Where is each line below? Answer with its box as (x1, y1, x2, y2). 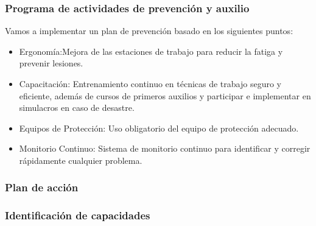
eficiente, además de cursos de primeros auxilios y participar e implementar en (19, 89, 311, 102)
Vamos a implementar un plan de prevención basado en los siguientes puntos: (5, 24, 293, 37)
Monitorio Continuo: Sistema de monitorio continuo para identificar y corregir (19, 142, 311, 155)
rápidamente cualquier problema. (19, 154, 142, 166)
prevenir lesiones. (19, 57, 83, 69)
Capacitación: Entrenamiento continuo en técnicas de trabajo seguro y (19, 77, 281, 90)
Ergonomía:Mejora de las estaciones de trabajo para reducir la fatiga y (19, 44, 283, 57)
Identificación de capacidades (5, 208, 150, 223)
